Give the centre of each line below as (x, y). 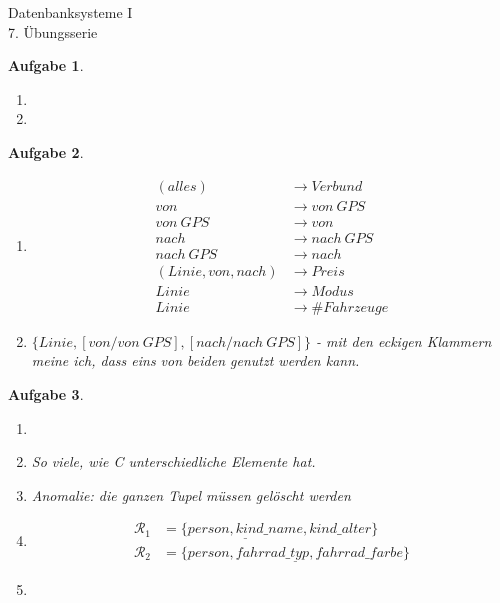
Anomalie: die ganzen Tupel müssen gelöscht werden (191, 494)
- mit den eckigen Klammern (404, 340)
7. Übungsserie (53, 31)
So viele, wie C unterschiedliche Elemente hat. (173, 461)
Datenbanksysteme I (70, 12)
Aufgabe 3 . (46, 394)
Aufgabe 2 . (46, 151)
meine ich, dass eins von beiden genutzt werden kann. (195, 360)
